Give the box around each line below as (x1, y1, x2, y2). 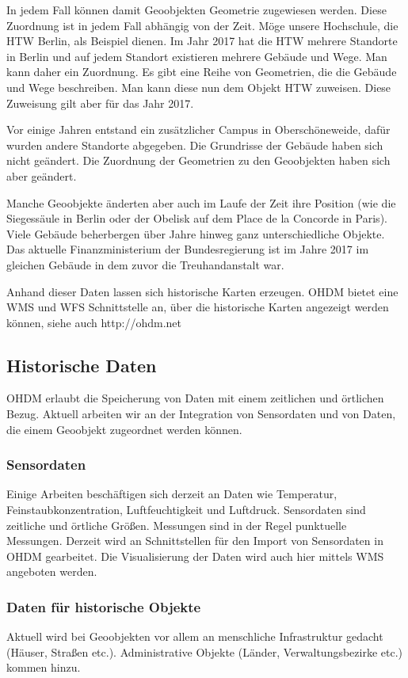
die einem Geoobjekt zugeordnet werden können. (6, 421, 242, 437)
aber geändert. (6, 167, 77, 184)
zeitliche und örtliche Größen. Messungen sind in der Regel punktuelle (6, 516, 347, 533)
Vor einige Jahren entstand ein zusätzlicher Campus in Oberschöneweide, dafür (6, 121, 391, 138)
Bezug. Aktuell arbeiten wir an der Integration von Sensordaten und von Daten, (6, 406, 396, 422)
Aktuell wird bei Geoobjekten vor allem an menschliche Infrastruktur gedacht (6, 628, 383, 645)
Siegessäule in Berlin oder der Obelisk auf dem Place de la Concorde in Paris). (6, 210, 387, 227)
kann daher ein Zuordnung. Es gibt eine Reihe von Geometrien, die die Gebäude (6, 63, 397, 80)
